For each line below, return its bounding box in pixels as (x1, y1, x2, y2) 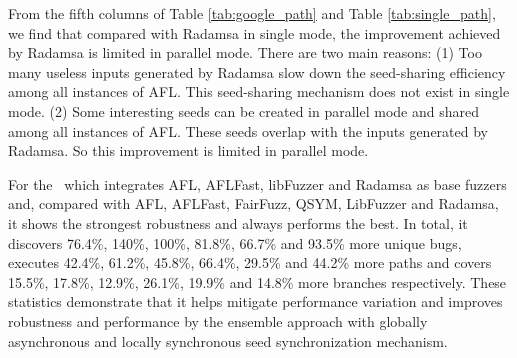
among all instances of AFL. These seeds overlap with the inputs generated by (8, 120, 489, 141)
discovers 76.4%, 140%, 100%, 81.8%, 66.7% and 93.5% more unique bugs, (8, 232, 462, 253)
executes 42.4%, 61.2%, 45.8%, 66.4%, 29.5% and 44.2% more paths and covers (8, 252, 492, 273)
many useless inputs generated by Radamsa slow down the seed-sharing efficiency (8, 61, 506, 82)
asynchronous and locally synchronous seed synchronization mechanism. (8, 330, 448, 351)
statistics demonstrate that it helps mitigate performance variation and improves (8, 291, 503, 312)
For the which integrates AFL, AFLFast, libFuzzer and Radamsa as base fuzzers (8, 173, 507, 194)
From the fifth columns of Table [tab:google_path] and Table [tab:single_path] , (8, 3, 496, 23)
